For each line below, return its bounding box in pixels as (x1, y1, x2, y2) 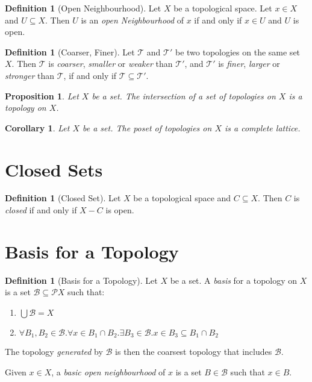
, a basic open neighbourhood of (51, 366, 166, 378)
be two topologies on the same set (175, 45, 301, 58)
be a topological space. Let (173, 2, 272, 14)
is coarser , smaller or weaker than (48, 57, 173, 70)
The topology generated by (5, 345, 103, 358)
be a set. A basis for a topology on (170, 274, 298, 286)
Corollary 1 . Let (5, 121, 70, 134)
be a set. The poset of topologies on (83, 121, 212, 134)
